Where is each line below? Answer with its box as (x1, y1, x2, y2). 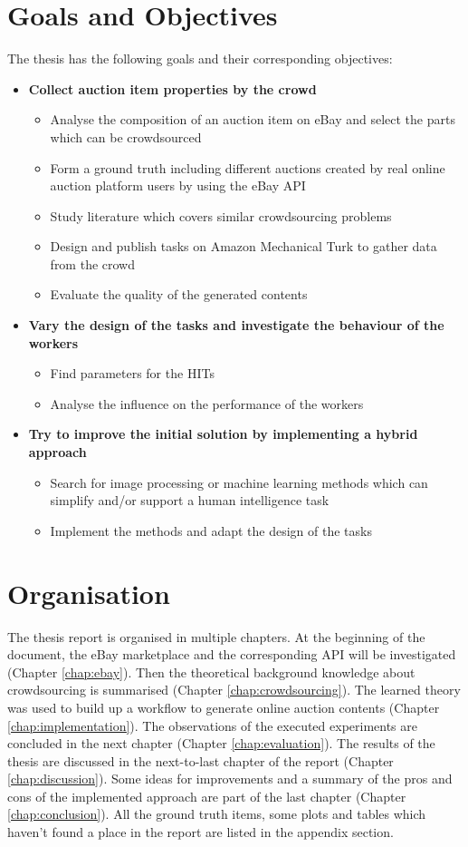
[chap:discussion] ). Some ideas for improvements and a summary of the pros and (7, 769, 453, 788)
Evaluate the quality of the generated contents (50, 285, 308, 304)
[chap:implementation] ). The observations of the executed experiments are (7, 716, 418, 735)
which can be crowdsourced (50, 127, 202, 146)
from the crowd (50, 254, 136, 273)
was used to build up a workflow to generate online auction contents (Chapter (7, 697, 440, 716)
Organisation (7, 574, 170, 611)
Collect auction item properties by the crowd (28, 79, 317, 98)
